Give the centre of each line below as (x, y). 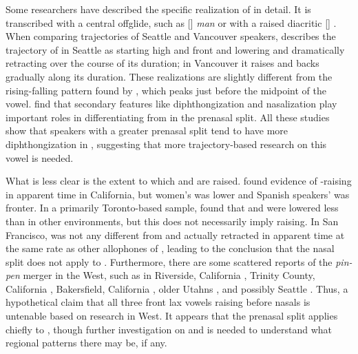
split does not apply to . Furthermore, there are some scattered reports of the (169, 261)
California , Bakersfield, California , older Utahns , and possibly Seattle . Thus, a (177, 288)
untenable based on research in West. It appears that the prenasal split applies (172, 316)
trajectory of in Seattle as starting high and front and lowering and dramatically (175, 49)
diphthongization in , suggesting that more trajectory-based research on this (166, 144)
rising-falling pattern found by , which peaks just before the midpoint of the (166, 90)
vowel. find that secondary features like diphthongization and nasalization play (171, 104)
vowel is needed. (40, 157)
